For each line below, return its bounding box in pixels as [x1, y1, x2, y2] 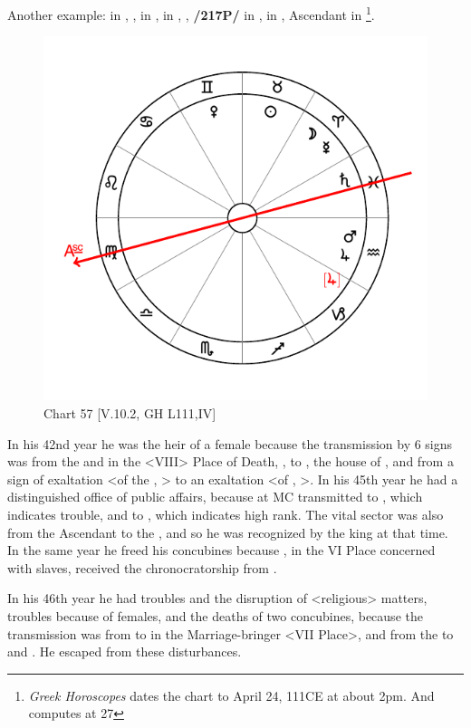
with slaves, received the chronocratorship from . [7, 558, 277, 577]
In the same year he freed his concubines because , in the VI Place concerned [7, 541, 436, 560]
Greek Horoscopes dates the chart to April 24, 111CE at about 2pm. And [28, 685, 435, 704]
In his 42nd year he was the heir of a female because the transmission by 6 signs [7, 434, 453, 453]
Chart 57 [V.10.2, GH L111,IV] [43, 404, 216, 423]
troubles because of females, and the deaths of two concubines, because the [7, 606, 423, 625]
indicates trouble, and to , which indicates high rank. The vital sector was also [7, 504, 444, 523]
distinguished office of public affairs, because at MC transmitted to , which [7, 487, 423, 506]
